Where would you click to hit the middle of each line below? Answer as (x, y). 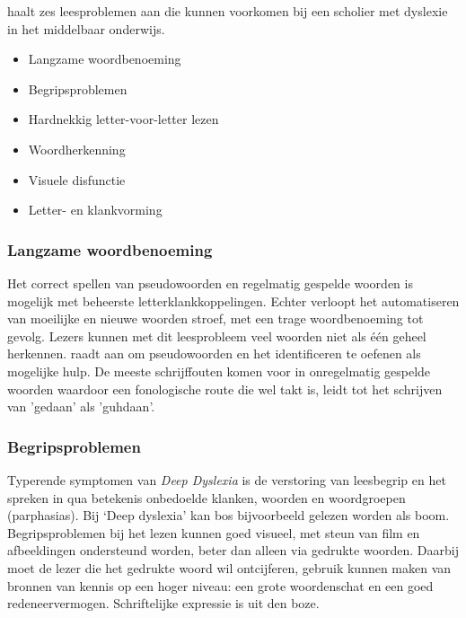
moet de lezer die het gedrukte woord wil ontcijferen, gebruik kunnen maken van (229, 567)
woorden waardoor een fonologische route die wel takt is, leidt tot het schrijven (225, 388)
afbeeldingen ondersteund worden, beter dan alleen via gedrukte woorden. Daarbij (233, 550)
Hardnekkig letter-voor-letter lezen (123, 119)
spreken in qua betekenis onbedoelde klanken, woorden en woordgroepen (207, 497)
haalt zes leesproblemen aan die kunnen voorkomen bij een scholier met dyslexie (228, 11)
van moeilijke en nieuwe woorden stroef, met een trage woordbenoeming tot (215, 318)
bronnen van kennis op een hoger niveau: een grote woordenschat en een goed (220, 585)
